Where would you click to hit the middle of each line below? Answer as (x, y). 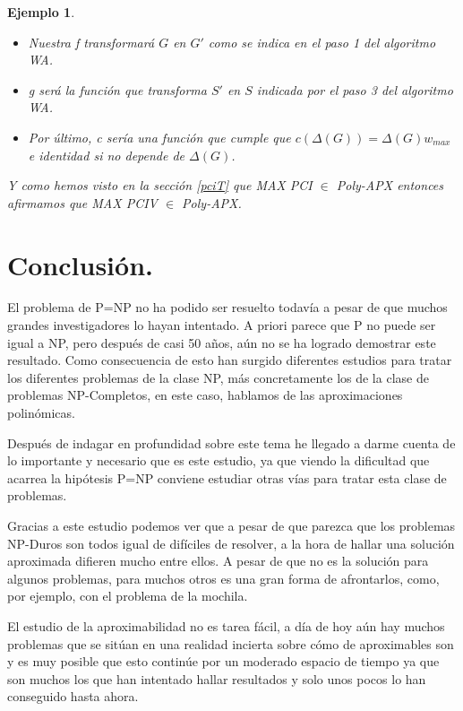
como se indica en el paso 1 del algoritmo (322, 42)
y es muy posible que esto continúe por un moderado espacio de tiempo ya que (223, 661)
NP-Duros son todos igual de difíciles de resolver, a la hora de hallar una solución (231, 543)
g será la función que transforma (117, 89)
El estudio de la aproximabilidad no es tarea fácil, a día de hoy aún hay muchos (226, 625)
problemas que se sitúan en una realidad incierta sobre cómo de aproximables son (231, 643)
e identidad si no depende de (107, 155)
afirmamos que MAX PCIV (82, 202)
